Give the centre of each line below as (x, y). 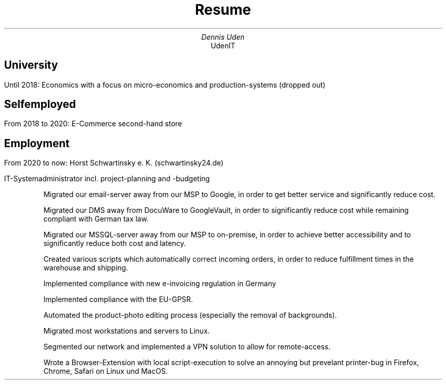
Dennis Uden (223, 37)
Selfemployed (40, 104)
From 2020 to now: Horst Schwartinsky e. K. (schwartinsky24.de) (114, 163)
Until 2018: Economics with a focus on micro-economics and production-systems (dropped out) (165, 85)
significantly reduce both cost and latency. (115, 243)
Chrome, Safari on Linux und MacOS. (106, 371)
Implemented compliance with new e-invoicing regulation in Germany (160, 284)
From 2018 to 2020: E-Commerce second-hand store (93, 124)
